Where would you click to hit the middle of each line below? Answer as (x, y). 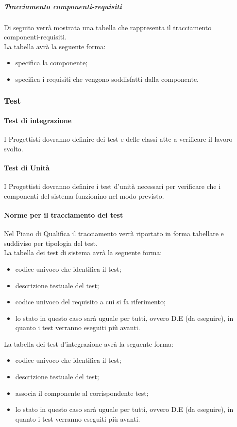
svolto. (14, 148)
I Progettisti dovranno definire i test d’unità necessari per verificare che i (112, 186)
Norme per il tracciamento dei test (64, 214)
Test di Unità (27, 167)
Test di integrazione (38, 120)
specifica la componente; (51, 63)
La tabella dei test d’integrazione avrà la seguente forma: (89, 343)
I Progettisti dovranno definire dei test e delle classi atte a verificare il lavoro (118, 139)
